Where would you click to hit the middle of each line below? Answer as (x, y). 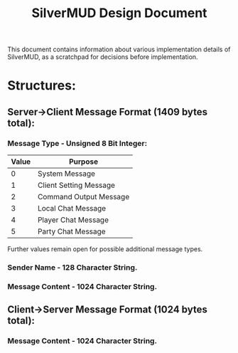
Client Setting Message (77, 185)
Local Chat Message (72, 209)
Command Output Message (84, 197)
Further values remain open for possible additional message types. (105, 249)
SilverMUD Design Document (119, 13)
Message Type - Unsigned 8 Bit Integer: (77, 143)
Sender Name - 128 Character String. (72, 267)
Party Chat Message (72, 231)
